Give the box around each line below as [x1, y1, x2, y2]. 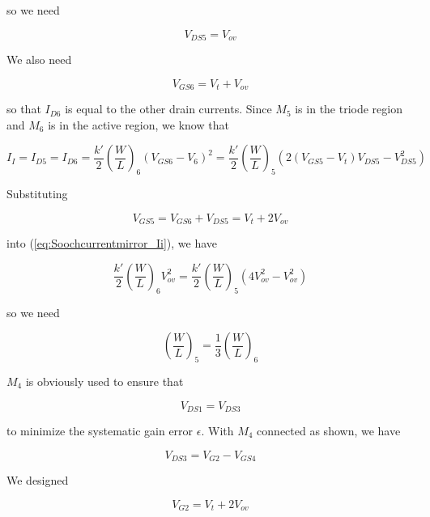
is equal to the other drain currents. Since [65, 100, 272, 117]
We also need [6, 51, 72, 68]
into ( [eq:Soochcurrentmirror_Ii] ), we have [6, 235, 218, 252]
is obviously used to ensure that [25, 372, 184, 389]
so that [6, 100, 41, 117]
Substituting [6, 185, 68, 202]
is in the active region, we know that [48, 116, 229, 133]
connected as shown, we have [257, 422, 401, 439]
